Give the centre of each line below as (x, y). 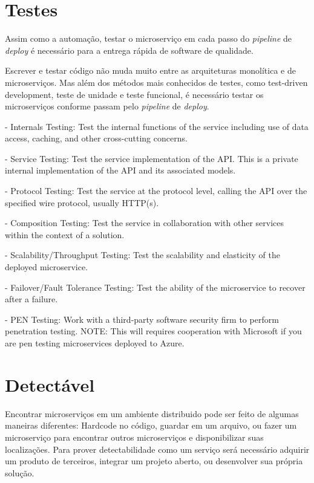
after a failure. (31, 299)
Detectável (50, 384)
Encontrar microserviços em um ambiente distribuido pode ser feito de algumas (152, 413)
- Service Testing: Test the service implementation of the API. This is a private (152, 158)
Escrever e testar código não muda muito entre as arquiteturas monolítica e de (150, 70)
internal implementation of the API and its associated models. (120, 170)
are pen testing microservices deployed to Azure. (95, 343)
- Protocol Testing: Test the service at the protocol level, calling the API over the (156, 191)
